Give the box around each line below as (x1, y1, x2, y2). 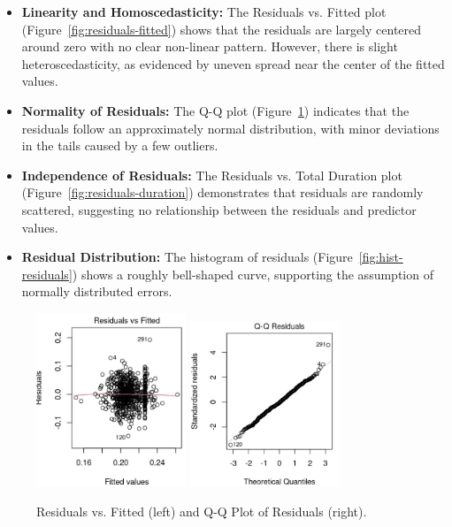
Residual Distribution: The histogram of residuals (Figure (21, 248, 353, 266)
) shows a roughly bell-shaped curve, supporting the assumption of (72, 264, 433, 283)
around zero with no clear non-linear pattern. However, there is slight (21, 37, 398, 56)
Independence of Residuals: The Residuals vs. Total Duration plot (21, 165, 402, 184)
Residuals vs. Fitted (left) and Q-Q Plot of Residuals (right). (36, 502, 367, 521)
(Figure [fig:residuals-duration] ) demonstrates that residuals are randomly (21, 183, 424, 202)
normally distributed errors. (21, 282, 172, 301)
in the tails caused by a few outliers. (21, 136, 218, 155)
